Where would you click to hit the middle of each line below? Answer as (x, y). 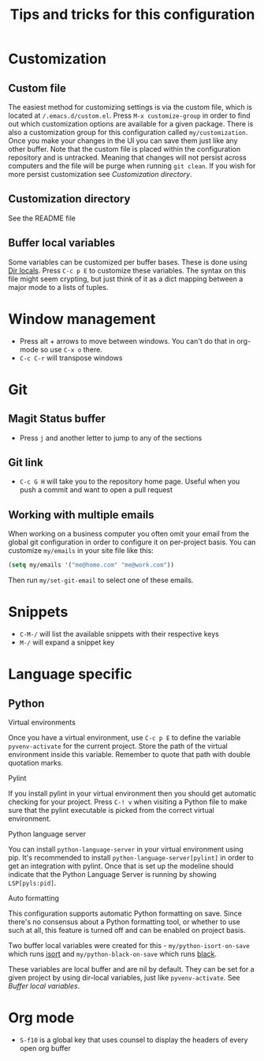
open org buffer (45, 1048)
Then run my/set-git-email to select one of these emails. (101, 580)
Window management (82, 319)
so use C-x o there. (71, 349)
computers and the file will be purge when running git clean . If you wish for (132, 166)
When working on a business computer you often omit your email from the (129, 534)
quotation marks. (36, 763)
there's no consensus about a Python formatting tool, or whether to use (124, 922)
